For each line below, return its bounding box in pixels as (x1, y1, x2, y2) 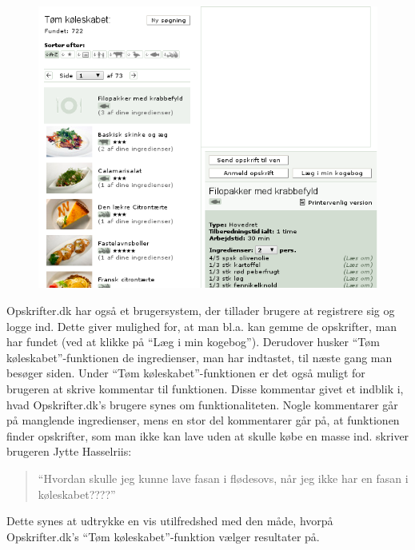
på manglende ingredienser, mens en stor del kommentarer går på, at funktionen (6, 412, 400, 428)
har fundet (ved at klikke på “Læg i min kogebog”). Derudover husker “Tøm (6, 333, 380, 350)
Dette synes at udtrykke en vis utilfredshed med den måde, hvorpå (6, 512, 333, 529)
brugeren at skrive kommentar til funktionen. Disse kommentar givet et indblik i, (6, 380, 404, 397)
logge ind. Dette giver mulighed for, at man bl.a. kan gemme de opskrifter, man (6, 317, 397, 334)
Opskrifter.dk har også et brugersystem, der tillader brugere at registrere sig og (6, 301, 395, 318)
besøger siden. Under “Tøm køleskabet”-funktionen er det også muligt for (6, 365, 365, 381)
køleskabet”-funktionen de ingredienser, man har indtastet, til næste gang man (6, 349, 393, 365)
